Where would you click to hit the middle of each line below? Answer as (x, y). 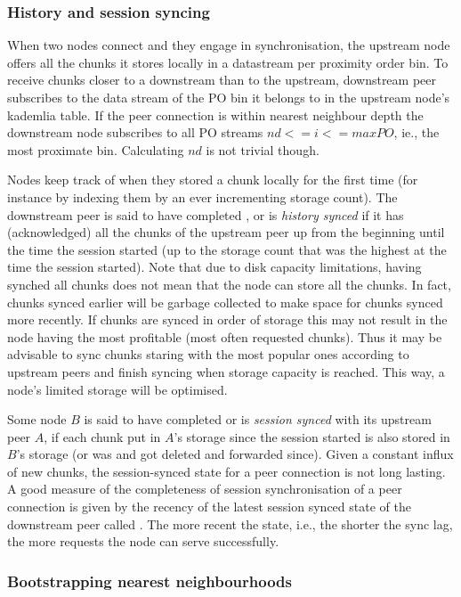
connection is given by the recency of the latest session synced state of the (209, 507)
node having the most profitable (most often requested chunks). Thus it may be (225, 336)
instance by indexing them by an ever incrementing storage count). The (202, 196)
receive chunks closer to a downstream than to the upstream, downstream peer (222, 80)
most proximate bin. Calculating (96, 149)
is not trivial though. (263, 149)
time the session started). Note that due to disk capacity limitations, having (214, 267)
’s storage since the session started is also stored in (312, 436)
